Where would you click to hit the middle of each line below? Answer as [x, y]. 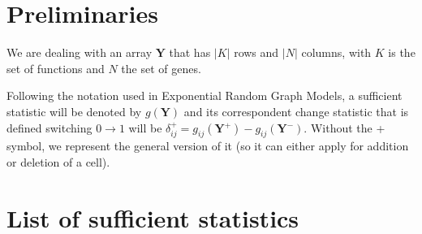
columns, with [336, 52]
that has [190, 52]
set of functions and [56, 68]
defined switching [50, 127]
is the [402, 52]
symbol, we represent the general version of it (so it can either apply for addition [208, 146]
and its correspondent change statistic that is [296, 111]
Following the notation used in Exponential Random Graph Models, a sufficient [205, 95]
